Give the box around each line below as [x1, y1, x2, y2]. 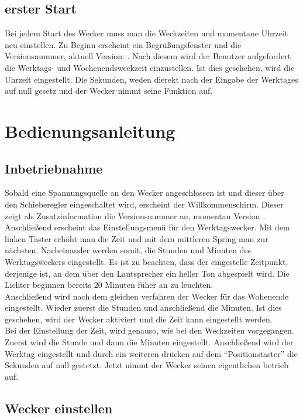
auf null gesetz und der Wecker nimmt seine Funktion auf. [5, 84, 213, 97]
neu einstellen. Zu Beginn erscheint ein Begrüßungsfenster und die [5, 38, 242, 50]
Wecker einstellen [5, 399, 113, 417]
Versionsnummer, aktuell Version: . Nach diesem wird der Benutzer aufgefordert [5, 50, 291, 62]
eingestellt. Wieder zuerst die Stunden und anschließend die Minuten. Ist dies [5, 301, 282, 314]
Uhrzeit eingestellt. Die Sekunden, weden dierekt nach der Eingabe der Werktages [5, 73, 298, 85]
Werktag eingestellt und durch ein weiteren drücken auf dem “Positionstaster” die [5, 347, 298, 359]
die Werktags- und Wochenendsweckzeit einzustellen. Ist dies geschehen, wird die [5, 61, 295, 73]
